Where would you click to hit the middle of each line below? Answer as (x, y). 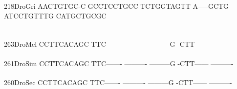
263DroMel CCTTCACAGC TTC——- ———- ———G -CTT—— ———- (119, 44)
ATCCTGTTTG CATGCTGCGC (55, 15)
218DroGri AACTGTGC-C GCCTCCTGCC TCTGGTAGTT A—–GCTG (117, 6)
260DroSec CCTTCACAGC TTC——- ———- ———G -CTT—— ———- (118, 82)
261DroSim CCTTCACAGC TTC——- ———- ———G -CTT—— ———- (119, 63)
